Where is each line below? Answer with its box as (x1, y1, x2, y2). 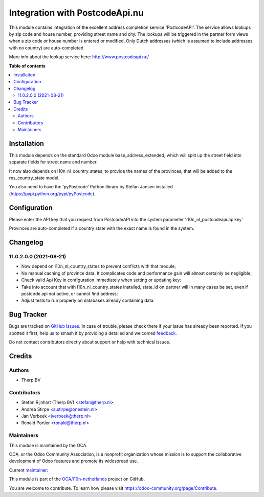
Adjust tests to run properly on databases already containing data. (21, 297, 155, 303)
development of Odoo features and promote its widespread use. (9, 458, 138, 464)
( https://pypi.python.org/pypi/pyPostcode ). (9, 191, 96, 197)
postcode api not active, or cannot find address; (21, 291, 118, 296)
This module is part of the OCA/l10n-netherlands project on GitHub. (9, 476, 145, 482)
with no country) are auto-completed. (9, 45, 85, 51)
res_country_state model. (9, 175, 60, 181)
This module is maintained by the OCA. (9, 442, 88, 448)
